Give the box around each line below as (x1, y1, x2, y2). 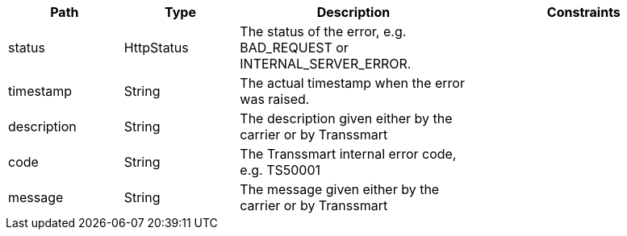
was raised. (240, 91, 310, 107)
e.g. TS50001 (240, 162, 321, 178)
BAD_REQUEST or (240, 39, 349, 56)
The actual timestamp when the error (240, 75, 465, 91)
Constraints (546, 4, 621, 20)
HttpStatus (123, 39, 189, 56)
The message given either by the (240, 181, 440, 197)
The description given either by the (240, 110, 453, 126)
